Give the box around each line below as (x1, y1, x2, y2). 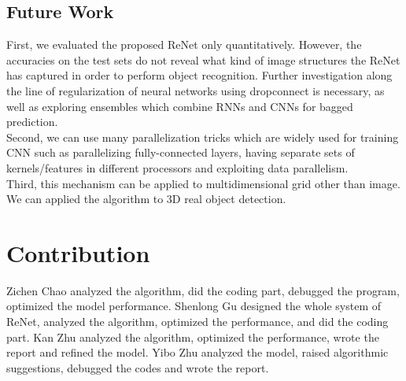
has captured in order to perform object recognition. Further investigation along (6, 67, 393, 83)
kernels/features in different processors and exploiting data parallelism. (6, 159, 349, 176)
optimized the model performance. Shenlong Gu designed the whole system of (6, 298, 382, 314)
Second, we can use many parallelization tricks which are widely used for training (6, 128, 399, 145)
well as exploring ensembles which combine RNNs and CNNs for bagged (6, 98, 353, 114)
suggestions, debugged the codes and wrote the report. (6, 359, 269, 375)
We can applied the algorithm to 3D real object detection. (6, 190, 286, 207)
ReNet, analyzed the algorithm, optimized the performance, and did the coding (6, 313, 389, 330)
